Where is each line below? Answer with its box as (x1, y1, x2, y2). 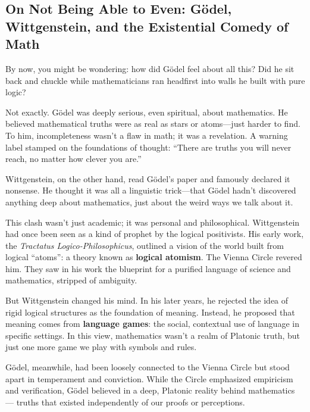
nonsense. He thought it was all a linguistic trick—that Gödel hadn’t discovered (5, 184, 296, 196)
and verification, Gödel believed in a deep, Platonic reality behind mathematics (5, 384, 295, 397)
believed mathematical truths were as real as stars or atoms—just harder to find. (5, 117, 300, 130)
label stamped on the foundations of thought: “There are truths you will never (5, 141, 292, 153)
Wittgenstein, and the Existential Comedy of (5, 17, 289, 35)
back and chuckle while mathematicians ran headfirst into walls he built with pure (5, 74, 305, 86)
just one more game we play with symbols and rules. (5, 341, 197, 353)
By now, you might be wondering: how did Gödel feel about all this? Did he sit (5, 62, 295, 74)
